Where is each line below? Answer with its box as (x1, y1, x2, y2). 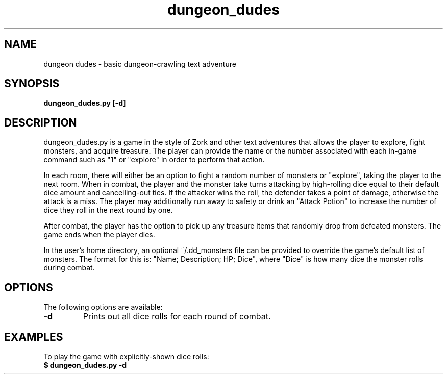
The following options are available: (43, 303, 163, 312)
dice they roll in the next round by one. (43, 206, 173, 215)
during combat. (43, 263, 95, 272)
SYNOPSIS (4, 77, 60, 90)
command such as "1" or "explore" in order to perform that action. (43, 155, 265, 164)
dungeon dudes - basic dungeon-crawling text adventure (43, 59, 236, 68)
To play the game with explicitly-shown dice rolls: (43, 351, 209, 361)
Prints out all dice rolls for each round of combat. (83, 311, 271, 322)
